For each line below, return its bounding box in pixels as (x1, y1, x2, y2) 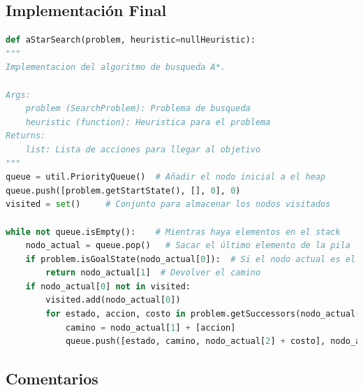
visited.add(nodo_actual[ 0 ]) (45, 295, 181, 305)
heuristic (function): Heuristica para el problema (25, 117, 271, 127)
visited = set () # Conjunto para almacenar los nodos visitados (6, 199, 331, 210)
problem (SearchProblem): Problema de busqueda (25, 103, 251, 114)
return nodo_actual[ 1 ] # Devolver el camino (45, 268, 261, 278)
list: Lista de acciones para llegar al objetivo (25, 144, 261, 154)
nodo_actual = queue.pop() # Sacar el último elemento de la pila (25, 240, 350, 251)
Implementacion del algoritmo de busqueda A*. (6, 62, 225, 73)
